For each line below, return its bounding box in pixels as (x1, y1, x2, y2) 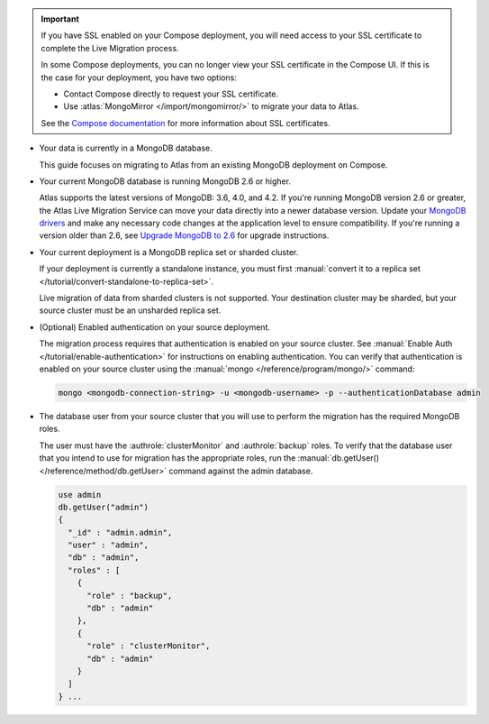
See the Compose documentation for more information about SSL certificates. (41, 117, 331, 128)
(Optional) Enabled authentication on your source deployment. (39, 321, 270, 333)
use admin (58, 490, 102, 499)
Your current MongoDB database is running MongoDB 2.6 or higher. (39, 176, 292, 187)
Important (41, 14, 80, 24)
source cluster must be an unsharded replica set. (39, 305, 222, 316)
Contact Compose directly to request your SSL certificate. (63, 88, 279, 99)
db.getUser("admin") (58, 501, 149, 512)
